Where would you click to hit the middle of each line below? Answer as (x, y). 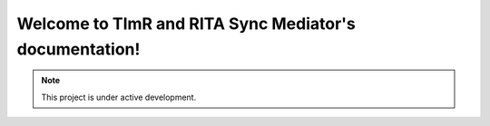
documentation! (78, 49)
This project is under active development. (119, 97)
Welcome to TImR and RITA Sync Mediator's (186, 24)
